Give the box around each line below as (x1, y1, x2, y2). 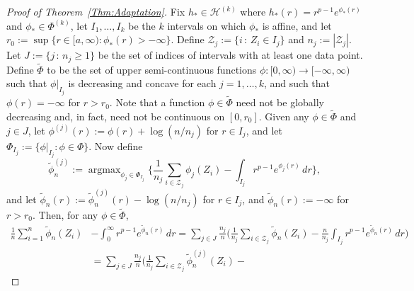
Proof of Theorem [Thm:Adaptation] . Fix (6, 4, 185, 18)
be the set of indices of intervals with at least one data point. (98, 47, 363, 62)
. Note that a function (109, 95, 205, 110)
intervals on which (167, 18, 246, 33)
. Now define (88, 138, 143, 153)
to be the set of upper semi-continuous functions (47, 62, 257, 76)
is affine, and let (262, 18, 332, 33)
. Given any (258, 108, 309, 123)
